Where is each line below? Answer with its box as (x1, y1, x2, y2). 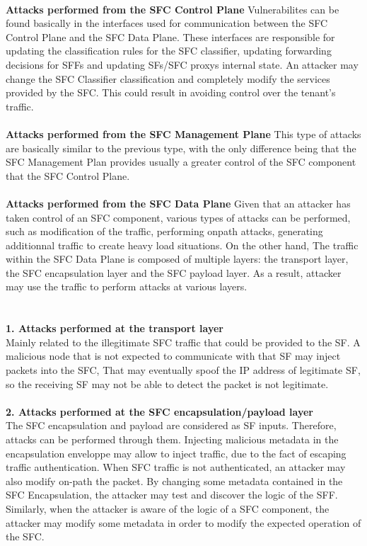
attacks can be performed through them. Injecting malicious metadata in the (6, 432, 339, 446)
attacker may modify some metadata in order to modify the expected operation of (6, 515, 361, 530)
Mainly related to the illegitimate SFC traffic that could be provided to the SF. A (6, 334, 361, 349)
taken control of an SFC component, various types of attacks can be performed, (6, 210, 351, 224)
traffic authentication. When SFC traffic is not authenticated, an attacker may (6, 460, 346, 474)
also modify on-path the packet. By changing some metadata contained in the (6, 473, 343, 488)
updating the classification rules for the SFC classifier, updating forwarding (6, 43, 332, 58)
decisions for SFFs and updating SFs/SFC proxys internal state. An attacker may (6, 57, 359, 72)
